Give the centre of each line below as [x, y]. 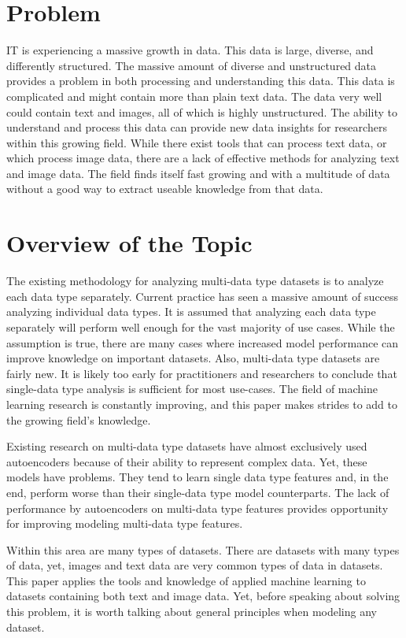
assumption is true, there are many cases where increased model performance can [203, 342]
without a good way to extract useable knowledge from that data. [165, 189]
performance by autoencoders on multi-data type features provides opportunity [197, 508]
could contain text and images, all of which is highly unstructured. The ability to [202, 111]
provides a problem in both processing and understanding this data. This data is [201, 81]
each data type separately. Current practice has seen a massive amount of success [203, 296]
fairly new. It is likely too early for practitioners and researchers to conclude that [202, 373]
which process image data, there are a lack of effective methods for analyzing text [203, 158]
